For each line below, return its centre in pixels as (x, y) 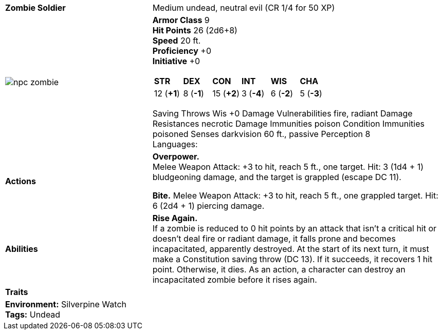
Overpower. (176, 156)
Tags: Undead (33, 315)
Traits (17, 292)
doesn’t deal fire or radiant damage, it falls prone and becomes (274, 239)
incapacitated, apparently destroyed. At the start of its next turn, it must (291, 249)
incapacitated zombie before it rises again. (235, 280)
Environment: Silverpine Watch (66, 304)
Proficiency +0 (182, 51)
